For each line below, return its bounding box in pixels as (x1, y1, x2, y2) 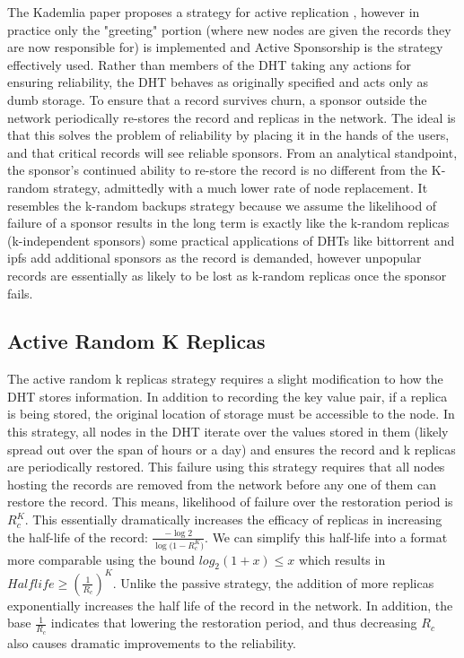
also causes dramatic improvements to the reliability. (7, 633, 297, 652)
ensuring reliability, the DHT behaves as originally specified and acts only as (7, 73, 429, 91)
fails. (7, 283, 33, 302)
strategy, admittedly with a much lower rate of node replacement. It (53, 177, 428, 196)
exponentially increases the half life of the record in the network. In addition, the (7, 595, 453, 614)
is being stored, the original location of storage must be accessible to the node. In (7, 404, 455, 423)
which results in (298, 550, 386, 568)
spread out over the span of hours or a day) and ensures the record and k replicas (7, 439, 456, 458)
